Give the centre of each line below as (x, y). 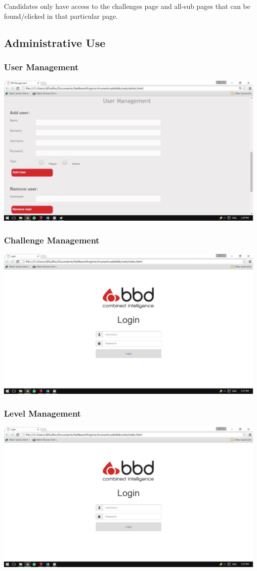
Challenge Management (52, 240)
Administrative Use (55, 42)
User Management (41, 67)
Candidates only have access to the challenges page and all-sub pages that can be (127, 6)
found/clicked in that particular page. (61, 16)
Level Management (43, 413)
